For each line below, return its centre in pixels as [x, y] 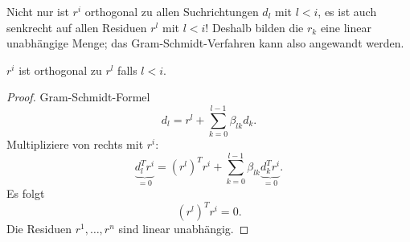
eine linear [346, 27]
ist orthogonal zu [60, 70]
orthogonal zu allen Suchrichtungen [172, 11]
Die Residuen [39, 229]
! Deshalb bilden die [254, 27]
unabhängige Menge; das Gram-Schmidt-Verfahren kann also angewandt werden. [205, 43]
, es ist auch [347, 11]
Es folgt [26, 193]
